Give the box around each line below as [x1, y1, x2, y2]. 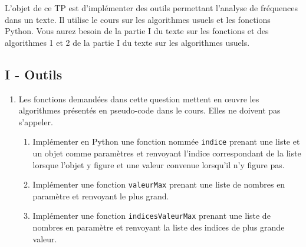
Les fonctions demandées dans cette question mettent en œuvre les [18, 92, 259, 105]
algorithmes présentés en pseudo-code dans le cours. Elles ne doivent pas [18, 104, 281, 116]
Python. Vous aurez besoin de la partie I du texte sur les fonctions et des [5, 25, 269, 37]
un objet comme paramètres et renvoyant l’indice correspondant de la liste [32, 147, 301, 159]
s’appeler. [18, 115, 53, 128]
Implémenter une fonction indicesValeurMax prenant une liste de [32, 209, 271, 222]
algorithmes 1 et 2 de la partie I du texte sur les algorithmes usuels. [5, 36, 250, 48]
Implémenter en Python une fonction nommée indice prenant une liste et [32, 135, 300, 148]
